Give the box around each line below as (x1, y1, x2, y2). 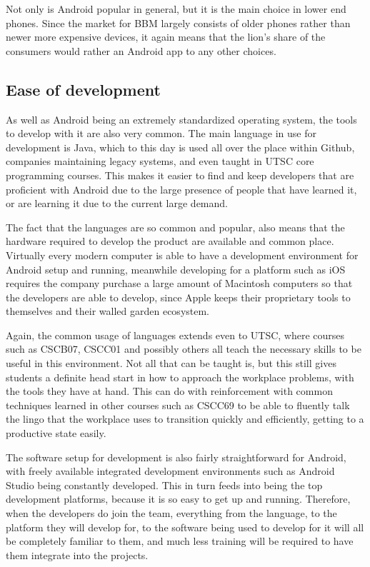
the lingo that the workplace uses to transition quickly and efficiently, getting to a (6, 411, 364, 426)
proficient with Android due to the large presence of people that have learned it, (6, 181, 357, 196)
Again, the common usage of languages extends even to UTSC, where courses (6, 327, 345, 342)
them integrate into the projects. (6, 547, 149, 562)
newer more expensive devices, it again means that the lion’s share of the (6, 29, 326, 44)
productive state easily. (6, 426, 106, 441)
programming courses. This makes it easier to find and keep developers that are (6, 167, 354, 182)
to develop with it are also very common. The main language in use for (6, 126, 317, 141)
